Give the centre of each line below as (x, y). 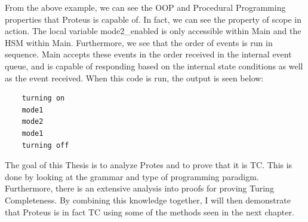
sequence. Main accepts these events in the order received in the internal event (148, 54)
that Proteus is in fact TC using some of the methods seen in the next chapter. (150, 212)
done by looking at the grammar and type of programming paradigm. (132, 176)
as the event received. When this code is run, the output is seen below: (134, 77)
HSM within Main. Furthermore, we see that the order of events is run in (139, 42)
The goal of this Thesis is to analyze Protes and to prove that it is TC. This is (149, 165)
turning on (43, 98)
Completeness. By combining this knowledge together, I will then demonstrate (148, 200)
